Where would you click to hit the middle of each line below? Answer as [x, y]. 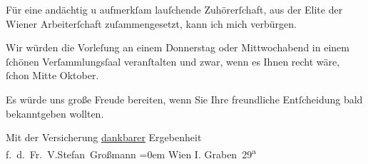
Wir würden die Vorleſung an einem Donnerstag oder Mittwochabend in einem [178, 47]
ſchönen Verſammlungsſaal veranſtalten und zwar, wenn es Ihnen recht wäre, [173, 61]
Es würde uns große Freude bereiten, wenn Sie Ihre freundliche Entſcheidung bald [184, 99]
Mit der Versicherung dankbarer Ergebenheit [104, 137]
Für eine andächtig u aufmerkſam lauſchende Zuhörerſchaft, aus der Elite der [174, 9]
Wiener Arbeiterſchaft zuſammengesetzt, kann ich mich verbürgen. [151, 23]
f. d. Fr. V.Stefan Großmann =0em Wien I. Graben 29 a [131, 153]
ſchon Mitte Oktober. [52, 75]
